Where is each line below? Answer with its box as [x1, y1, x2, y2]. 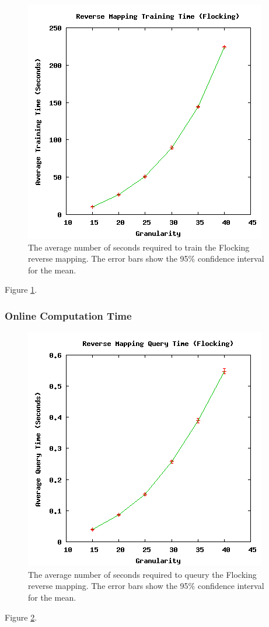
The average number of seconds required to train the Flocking [28, 241, 250, 253]
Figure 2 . [5, 611, 37, 623]
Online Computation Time [5, 308, 132, 323]
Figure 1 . [5, 283, 37, 296]
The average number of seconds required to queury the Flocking [28, 568, 257, 580]
